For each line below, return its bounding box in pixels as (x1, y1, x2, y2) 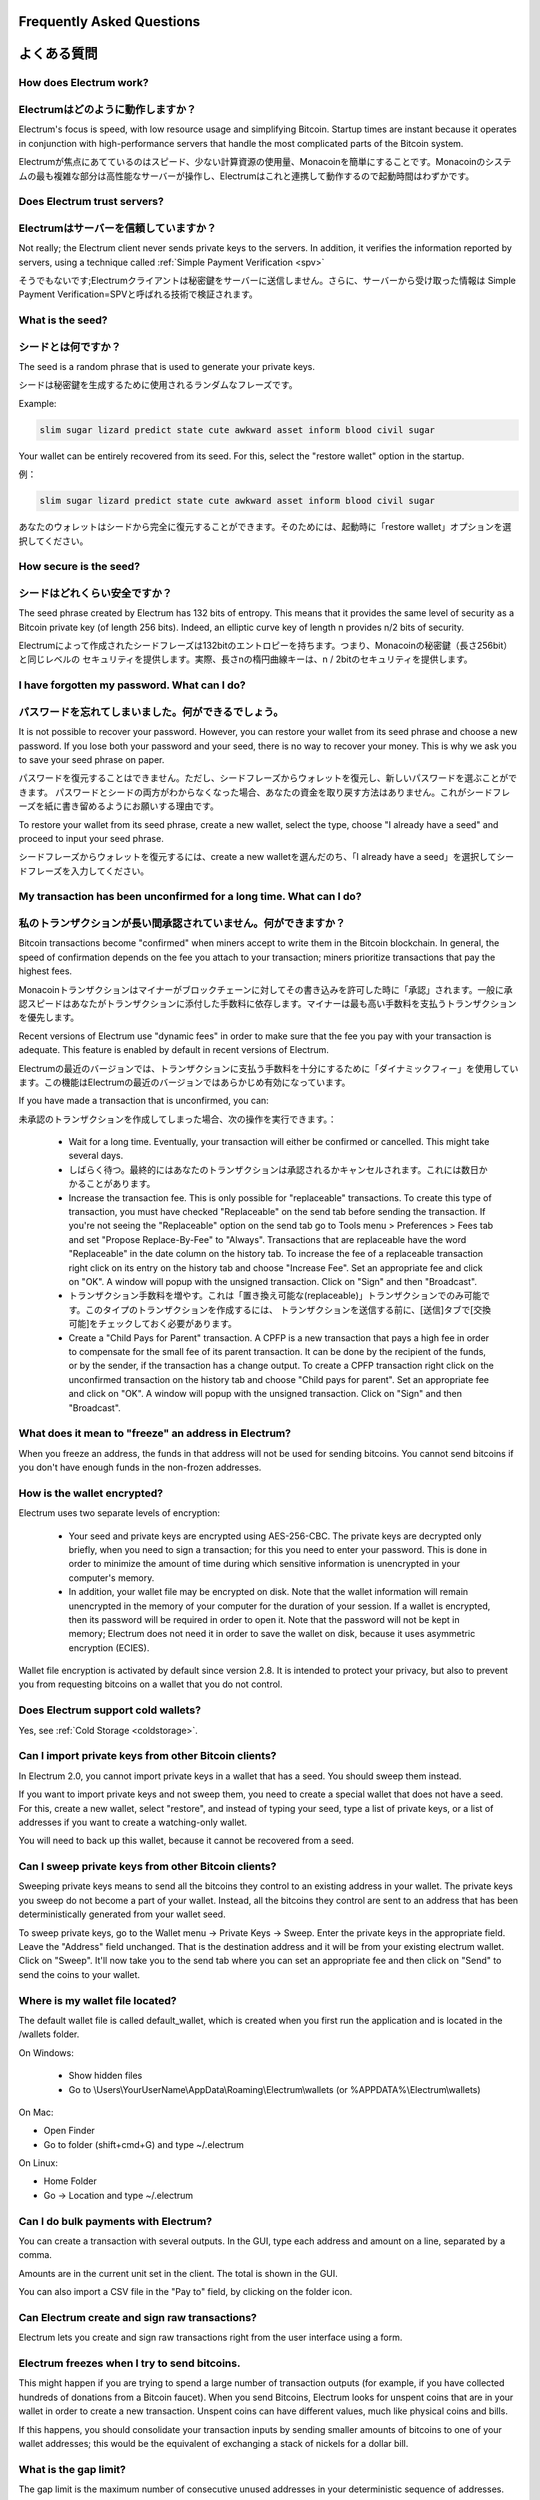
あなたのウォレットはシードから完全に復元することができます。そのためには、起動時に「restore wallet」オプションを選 (18, 521, 512, 533)
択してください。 (18, 535, 89, 547)
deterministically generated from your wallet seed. (18, 1908, 226, 1920)
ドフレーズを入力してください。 (18, 865, 150, 877)
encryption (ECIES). (68, 1641, 150, 1654)
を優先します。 (18, 1011, 80, 1024)
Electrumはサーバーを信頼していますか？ (18, 221, 217, 235)
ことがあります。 (85, 1178, 156, 1190)
